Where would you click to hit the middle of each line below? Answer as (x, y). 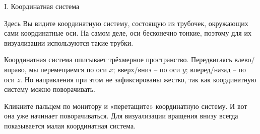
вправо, (15, 69)
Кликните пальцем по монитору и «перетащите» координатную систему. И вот (126, 106)
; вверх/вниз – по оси (147, 69)
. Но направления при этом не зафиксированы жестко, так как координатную (138, 79)
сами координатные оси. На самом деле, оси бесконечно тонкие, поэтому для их (128, 33)
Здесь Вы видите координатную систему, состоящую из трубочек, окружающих (126, 23)
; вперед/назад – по (216, 69)
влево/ (245, 59)
